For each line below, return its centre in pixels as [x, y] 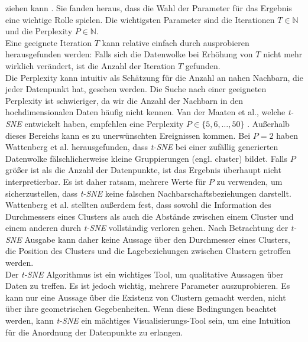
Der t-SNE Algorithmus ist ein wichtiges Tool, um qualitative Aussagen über [145, 274]
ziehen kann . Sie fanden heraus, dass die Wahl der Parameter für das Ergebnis [149, 8]
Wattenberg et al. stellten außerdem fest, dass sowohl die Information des [138, 205]
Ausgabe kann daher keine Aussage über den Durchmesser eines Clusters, [157, 239]
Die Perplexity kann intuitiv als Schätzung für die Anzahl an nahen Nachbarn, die [154, 77]
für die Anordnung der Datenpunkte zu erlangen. [94, 332]
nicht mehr [283, 54]
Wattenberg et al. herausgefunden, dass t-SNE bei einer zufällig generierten [142, 147]
